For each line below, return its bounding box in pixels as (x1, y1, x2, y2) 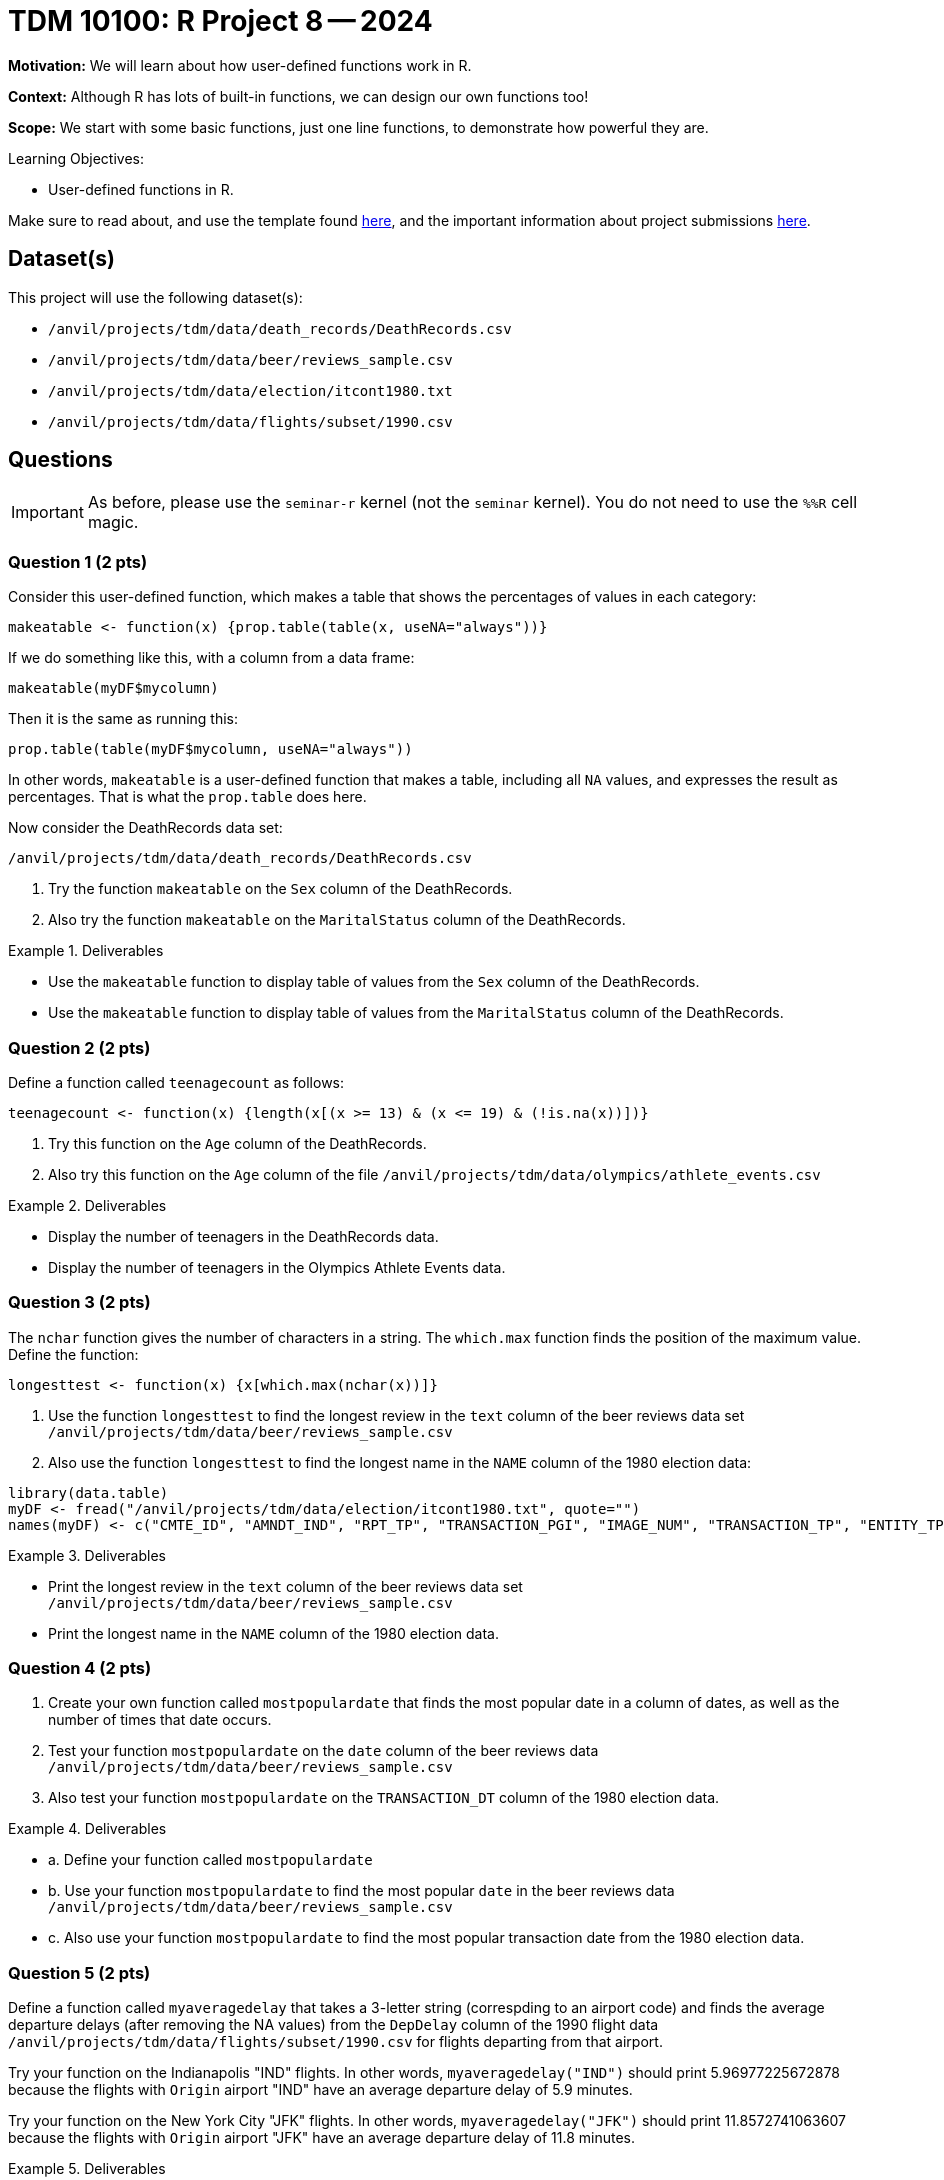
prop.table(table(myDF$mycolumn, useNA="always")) (8, 741, 413, 758)
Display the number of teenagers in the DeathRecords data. (48, 1227, 439, 1245)
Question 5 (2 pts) (8, 1962, 151, 1983)
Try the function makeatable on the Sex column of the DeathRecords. (48, 880, 513, 898)
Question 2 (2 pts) (8, 1037, 151, 1058)
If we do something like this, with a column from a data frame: (8, 649, 415, 667)
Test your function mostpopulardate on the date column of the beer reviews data (48, 1742, 599, 1760)
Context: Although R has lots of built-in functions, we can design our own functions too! (8, 87, 589, 105)
